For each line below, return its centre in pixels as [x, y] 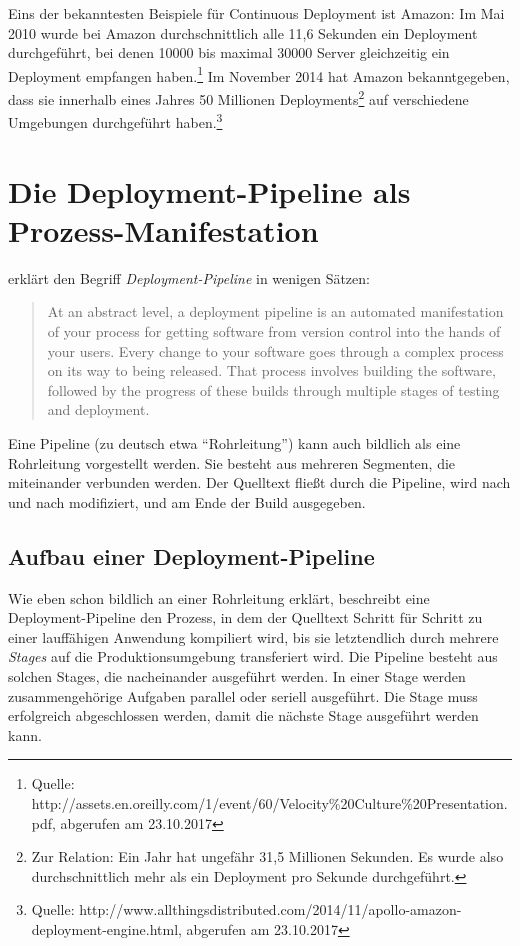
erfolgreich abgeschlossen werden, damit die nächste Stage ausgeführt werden [243, 715]
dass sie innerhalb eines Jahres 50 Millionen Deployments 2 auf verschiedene [238, 97]
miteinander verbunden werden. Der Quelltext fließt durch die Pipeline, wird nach [259, 482]
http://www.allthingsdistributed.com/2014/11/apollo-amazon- [270, 909]
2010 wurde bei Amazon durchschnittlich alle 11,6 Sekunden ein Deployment [243, 32]
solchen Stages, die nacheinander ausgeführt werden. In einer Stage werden [237, 675]
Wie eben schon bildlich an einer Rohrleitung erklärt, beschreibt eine [219, 597]
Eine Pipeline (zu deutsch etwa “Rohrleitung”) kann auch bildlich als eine [234, 443]
